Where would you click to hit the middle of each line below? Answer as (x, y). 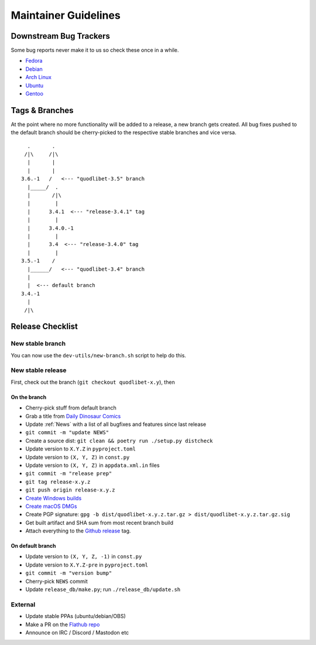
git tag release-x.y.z (58, 482)
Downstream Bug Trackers (61, 36)
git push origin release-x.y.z (70, 490)
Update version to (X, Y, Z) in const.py (78, 457)
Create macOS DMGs (51, 506)
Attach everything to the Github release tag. (78, 531)
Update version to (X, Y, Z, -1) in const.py (84, 557)
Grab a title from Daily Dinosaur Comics (73, 416)
